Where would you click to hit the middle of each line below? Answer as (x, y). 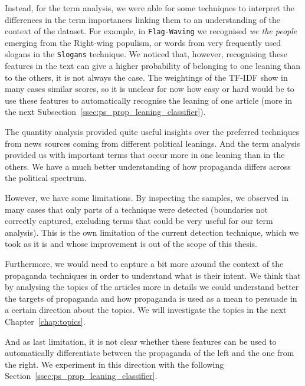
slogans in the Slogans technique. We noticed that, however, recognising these (146, 54)
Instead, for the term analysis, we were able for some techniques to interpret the (150, 8)
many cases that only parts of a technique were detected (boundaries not (137, 209)
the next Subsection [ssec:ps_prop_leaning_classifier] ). (105, 112)
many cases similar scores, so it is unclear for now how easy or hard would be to (150, 89)
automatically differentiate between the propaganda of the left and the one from (150, 353)
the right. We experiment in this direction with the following (114, 364)
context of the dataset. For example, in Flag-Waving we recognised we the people (151, 31)
